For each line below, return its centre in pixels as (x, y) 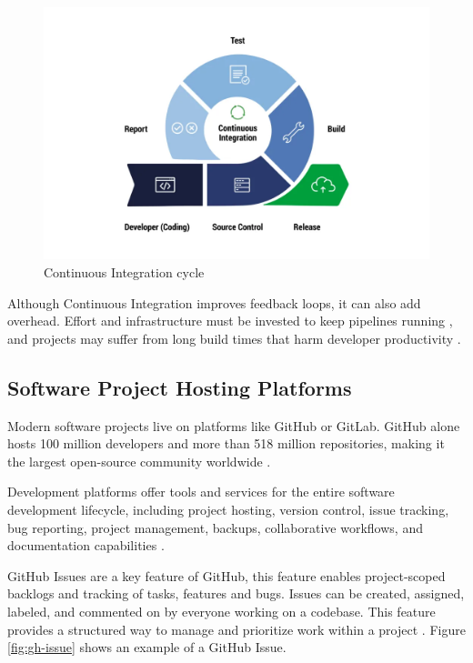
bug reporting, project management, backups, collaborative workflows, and (215, 527)
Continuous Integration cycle (124, 272)
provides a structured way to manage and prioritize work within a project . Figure (236, 629)
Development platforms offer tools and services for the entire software (201, 492)
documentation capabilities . (86, 545)
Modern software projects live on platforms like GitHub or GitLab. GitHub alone (234, 425)
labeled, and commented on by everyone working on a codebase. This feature (221, 611)
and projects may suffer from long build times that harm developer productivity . (234, 338)
